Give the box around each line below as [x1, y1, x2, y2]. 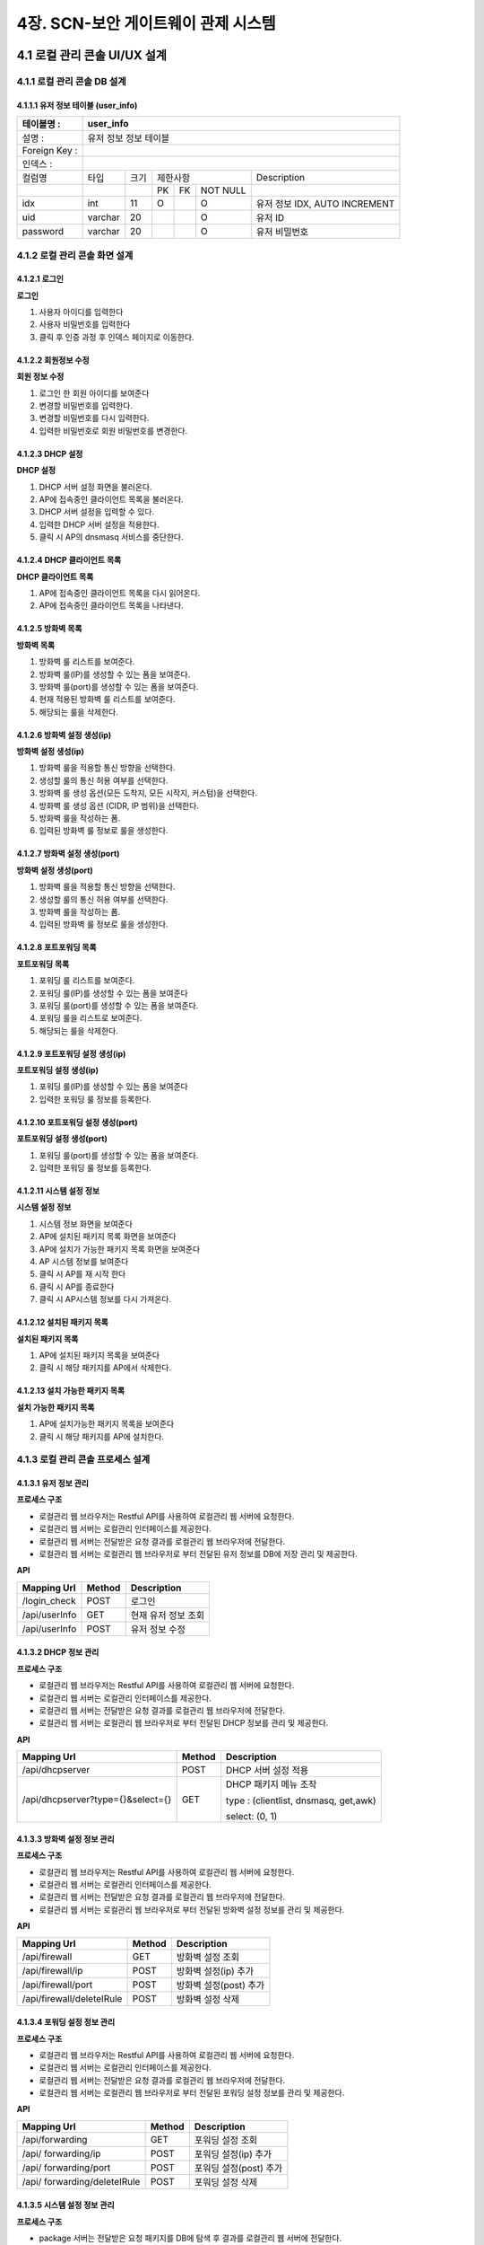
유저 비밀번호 [255, 225, 309, 238]
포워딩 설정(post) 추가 [194, 2161, 283, 2174]
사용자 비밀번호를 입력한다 [39, 319, 131, 330]
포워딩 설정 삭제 [194, 2176, 258, 2188]
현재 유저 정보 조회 [130, 1608, 205, 1621]
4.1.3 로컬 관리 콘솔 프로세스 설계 [16, 1453, 151, 1466]
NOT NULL [200, 184, 246, 197]
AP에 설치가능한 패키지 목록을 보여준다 [39, 1419, 175, 1430]
